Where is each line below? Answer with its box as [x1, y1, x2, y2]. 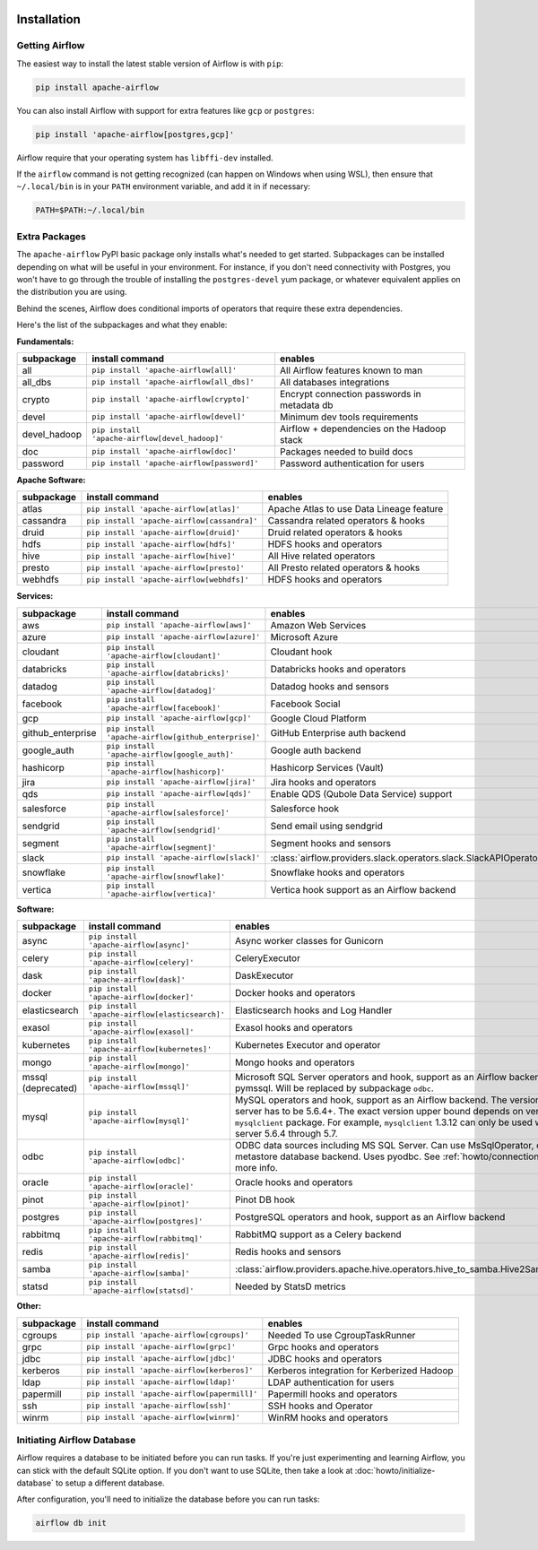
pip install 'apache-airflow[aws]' [106, 620, 252, 630]
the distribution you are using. [16, 287, 127, 298]
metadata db [279, 399, 334, 411]
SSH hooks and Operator [267, 1399, 374, 1412]
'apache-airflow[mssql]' [88, 1082, 190, 1092]
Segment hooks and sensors [270, 836, 392, 849]
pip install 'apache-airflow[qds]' [106, 789, 252, 799]
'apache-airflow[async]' [88, 940, 190, 950]
